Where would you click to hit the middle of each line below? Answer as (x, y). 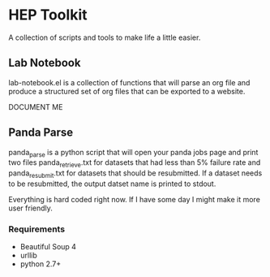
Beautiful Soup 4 (48, 247)
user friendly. (30, 208)
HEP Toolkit (48, 15)
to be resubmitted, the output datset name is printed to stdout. (112, 184)
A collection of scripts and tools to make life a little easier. (105, 37)
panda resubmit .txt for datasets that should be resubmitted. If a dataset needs (135, 174)
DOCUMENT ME (36, 106)
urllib (29, 255)
